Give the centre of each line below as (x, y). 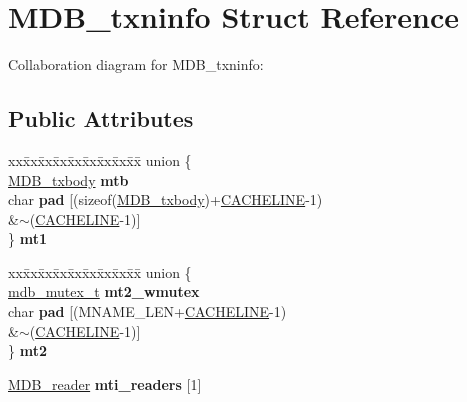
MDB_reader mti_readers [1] (105, 383)
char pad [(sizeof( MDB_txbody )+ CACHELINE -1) (165, 199)
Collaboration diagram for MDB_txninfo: (136, 64)
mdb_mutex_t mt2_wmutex (104, 291)
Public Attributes (101, 118)
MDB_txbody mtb (68, 179)
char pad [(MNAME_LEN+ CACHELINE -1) (147, 311)
